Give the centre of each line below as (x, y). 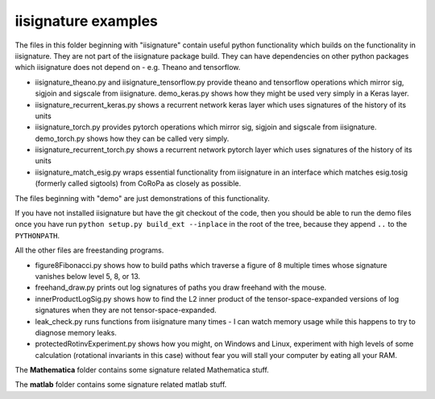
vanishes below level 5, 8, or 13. (88, 276)
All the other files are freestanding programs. (89, 250)
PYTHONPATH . (37, 235)
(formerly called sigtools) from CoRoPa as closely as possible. (138, 183)
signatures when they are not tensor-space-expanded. (126, 311)
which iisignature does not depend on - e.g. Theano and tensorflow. (128, 68)
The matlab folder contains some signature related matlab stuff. (121, 385)
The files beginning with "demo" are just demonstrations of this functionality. (142, 198)
